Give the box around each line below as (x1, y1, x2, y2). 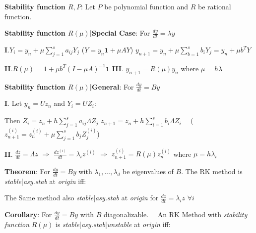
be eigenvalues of (123, 166, 174, 176)
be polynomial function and (104, 1, 189, 11)
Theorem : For (4, 166, 51, 176)
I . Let (4, 98, 22, 108)
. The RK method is (181, 166, 243, 176)
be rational (198, 1, 231, 11)
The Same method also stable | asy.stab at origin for (4, 192, 159, 203)
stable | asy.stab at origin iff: (4, 176, 86, 186)
